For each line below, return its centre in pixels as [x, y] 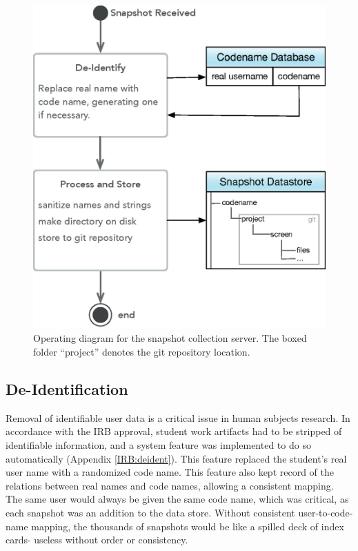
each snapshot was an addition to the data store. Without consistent [150, 512]
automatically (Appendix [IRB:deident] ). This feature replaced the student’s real [176, 458]
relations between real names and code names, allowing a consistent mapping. [170, 485]
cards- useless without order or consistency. [97, 540]
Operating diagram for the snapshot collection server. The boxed [170, 338]
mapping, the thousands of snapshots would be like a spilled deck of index [188, 526]
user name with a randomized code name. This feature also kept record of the [170, 472]
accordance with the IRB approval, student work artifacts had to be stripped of [174, 431]
